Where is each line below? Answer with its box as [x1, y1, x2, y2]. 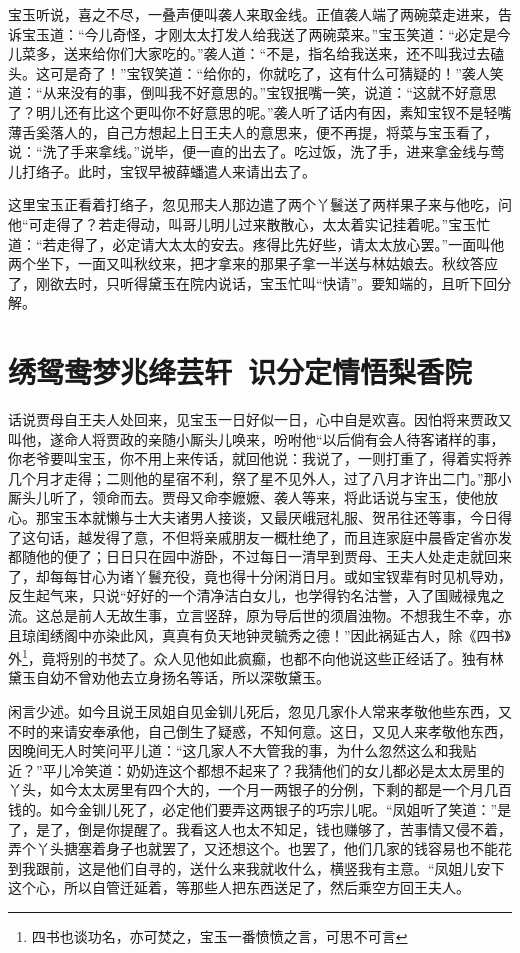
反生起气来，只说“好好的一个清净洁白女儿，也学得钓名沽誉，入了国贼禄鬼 [8, 585, 491, 606]
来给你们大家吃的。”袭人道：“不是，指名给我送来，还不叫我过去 [77, 43, 491, 64]
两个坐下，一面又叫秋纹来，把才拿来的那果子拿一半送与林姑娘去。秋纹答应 [8, 253, 498, 274]
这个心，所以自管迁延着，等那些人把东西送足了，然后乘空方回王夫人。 [8, 877, 470, 898]
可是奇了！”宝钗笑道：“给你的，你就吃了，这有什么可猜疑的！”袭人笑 [49, 62, 504, 83]
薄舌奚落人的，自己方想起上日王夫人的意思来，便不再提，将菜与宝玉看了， [8, 121, 498, 142]
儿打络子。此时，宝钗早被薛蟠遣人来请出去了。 [8, 160, 316, 181]
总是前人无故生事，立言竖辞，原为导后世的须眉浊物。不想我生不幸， [49, 604, 498, 625]
